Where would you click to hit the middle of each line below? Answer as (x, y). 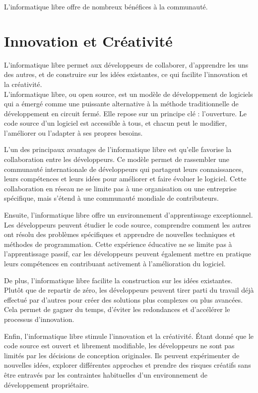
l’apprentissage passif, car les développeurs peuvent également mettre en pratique (128, 254)
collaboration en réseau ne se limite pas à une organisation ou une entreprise (120, 188)
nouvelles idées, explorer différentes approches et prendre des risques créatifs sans (128, 365)
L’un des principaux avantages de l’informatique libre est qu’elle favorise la (118, 149)
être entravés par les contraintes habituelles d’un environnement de (106, 374)
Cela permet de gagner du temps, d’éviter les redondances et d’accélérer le (117, 309)
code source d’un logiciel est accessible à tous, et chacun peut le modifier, (116, 123)
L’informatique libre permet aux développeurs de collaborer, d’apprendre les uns (126, 64)
